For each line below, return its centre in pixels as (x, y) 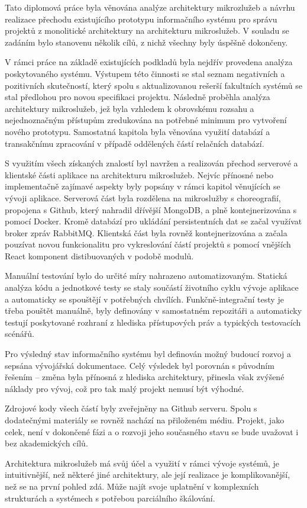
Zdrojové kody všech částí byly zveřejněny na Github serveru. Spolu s (131, 408)
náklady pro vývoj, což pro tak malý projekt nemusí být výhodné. (125, 388)
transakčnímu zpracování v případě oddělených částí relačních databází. (135, 143)
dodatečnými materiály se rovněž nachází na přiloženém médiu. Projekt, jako (145, 420)
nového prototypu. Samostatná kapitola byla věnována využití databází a (138, 131)
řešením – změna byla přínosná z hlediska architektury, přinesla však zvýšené (145, 377)
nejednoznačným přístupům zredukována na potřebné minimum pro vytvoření (146, 120)
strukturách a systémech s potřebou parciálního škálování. (110, 498)
